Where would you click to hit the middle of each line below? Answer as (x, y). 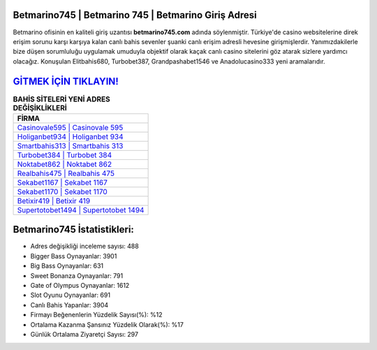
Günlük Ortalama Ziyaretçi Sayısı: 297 (84, 334)
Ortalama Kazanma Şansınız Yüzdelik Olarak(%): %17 (107, 324)
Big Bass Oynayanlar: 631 (67, 266)
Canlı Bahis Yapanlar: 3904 (69, 305)
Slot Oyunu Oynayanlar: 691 (71, 295)
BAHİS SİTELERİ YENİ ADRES (62, 99)
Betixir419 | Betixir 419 (54, 200)
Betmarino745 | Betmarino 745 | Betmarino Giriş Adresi (135, 15)
